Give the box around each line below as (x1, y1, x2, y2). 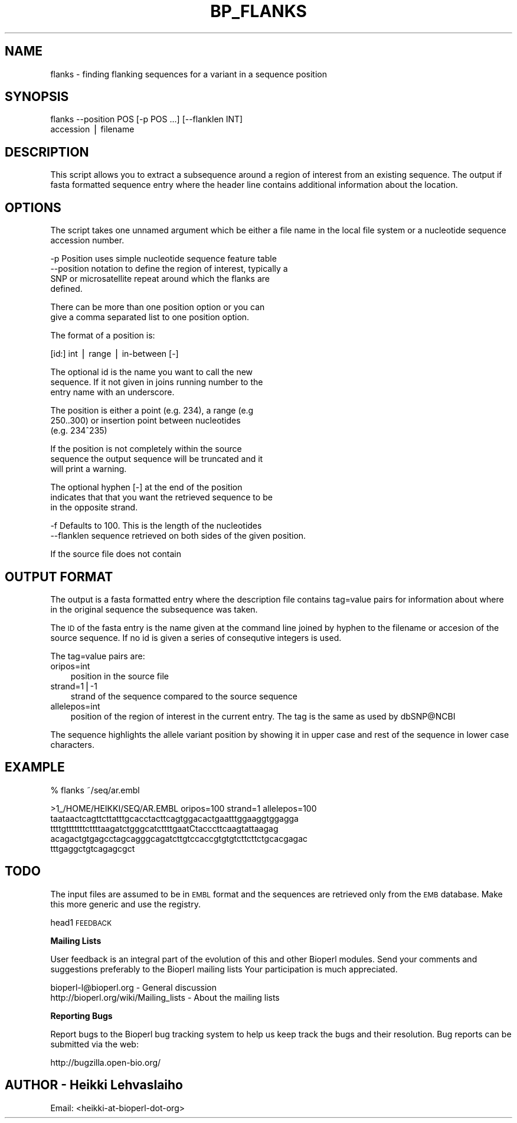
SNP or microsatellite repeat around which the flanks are (50, 274, 270, 284)
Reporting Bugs (50, 1010, 113, 1021)
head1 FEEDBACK (50, 917, 112, 927)
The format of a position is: (50, 330, 155, 341)
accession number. (50, 235, 125, 246)
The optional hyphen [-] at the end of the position (50, 482, 243, 493)
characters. (50, 739, 94, 750)
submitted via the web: (50, 1039, 139, 1049)
